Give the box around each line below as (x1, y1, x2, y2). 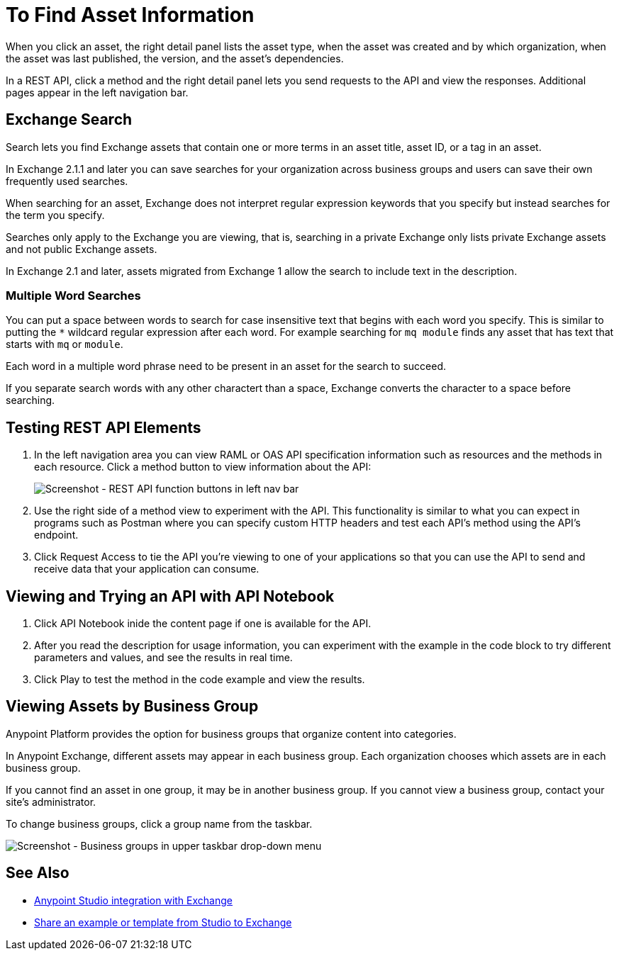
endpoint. (34, 529, 79, 541)
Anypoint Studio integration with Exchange (34, 894, 233, 906)
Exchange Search (6, 111, 133, 129)
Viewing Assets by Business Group (6, 697, 259, 716)
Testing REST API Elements (6, 418, 201, 437)
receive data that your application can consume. (34, 563, 260, 575)
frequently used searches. (6, 174, 128, 187)
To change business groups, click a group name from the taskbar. (6, 817, 313, 830)
